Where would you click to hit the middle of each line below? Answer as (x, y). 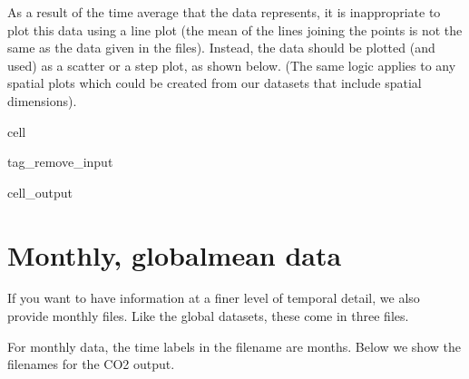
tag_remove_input (60, 162)
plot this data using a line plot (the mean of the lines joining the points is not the (235, 29)
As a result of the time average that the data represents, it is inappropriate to (224, 12)
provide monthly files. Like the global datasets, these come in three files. (208, 316)
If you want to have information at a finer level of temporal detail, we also (214, 298)
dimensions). (42, 100)
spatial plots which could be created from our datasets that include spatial (215, 83)
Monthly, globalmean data (175, 254)
